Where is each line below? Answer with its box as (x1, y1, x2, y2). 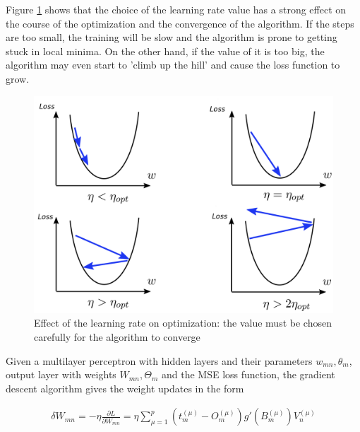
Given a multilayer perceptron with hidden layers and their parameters (6, 353, 313, 368)
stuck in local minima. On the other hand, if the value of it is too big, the (6, 43, 325, 58)
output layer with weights (6, 367, 116, 382)
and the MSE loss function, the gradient (161, 367, 335, 382)
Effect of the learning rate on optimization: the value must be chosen (34, 315, 332, 330)
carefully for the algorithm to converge (34, 329, 200, 344)
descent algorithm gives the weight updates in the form (6, 380, 244, 395)
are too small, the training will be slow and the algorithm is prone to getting (6, 30, 337, 45)
